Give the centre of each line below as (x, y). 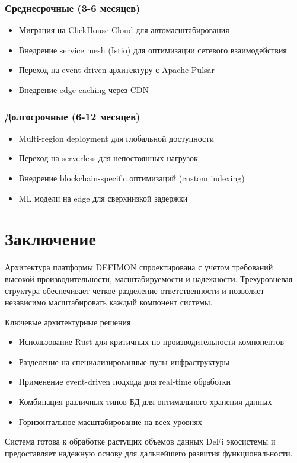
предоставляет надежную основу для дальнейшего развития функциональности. (149, 453)
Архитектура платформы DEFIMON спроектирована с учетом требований (139, 267)
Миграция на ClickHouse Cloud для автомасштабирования (124, 30)
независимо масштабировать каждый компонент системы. (109, 302)
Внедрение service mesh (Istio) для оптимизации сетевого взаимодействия (153, 50)
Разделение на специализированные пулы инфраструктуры (124, 361)
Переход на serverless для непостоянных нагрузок (108, 158)
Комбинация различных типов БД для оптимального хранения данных (145, 402)
